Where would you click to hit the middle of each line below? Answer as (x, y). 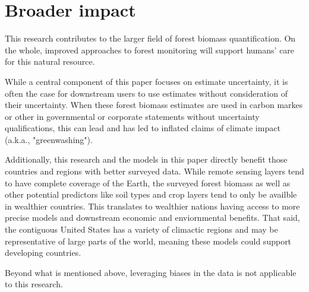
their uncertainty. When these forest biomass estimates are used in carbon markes (154, 105)
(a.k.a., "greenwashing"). (49, 139)
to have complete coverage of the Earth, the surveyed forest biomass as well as (148, 182)
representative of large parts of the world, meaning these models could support (148, 241)
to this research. (34, 284)
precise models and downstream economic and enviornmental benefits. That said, (152, 218)
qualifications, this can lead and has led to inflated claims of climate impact (143, 128)
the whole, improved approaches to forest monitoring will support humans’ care (150, 50)
